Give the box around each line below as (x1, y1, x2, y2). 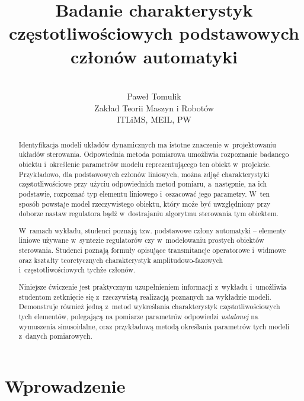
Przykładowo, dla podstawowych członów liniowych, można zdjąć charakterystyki (18, 169, 270, 179)
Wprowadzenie (5, 373, 126, 397)
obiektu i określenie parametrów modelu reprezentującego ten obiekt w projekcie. (18, 159, 271, 169)
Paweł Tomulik (127, 90, 181, 102)
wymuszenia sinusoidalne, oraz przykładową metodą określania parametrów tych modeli (18, 321, 290, 331)
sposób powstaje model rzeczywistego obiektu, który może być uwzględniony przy (18, 198, 271, 208)
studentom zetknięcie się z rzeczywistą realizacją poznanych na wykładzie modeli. (18, 291, 271, 301)
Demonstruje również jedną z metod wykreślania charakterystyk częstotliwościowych (18, 301, 280, 312)
